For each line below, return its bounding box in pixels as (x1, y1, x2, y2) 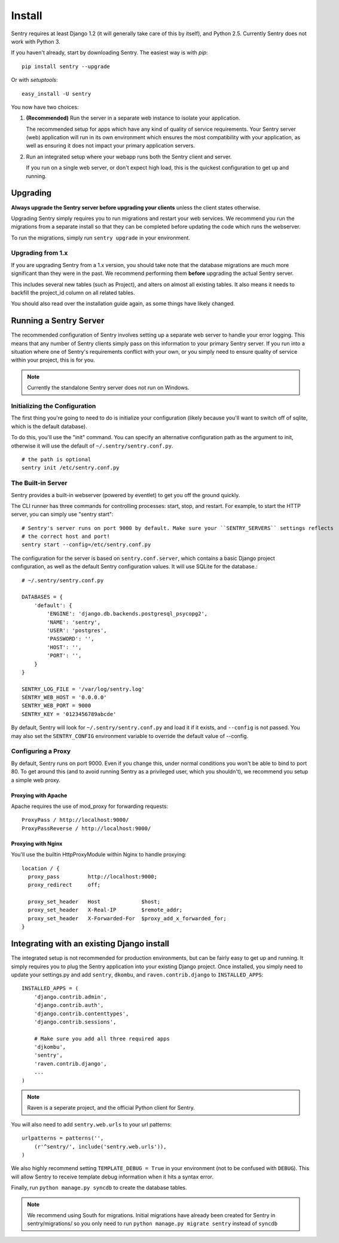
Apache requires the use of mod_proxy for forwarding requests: (11, 803, 169, 810)
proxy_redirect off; (28, 881, 101, 889)
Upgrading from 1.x (11, 249, 68, 257)
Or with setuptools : (11, 76, 58, 84)
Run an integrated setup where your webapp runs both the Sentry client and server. (26, 153, 232, 160)
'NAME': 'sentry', (47, 619, 101, 626)
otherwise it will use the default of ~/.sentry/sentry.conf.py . (11, 442, 173, 449)
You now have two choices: (11, 103, 79, 111)
